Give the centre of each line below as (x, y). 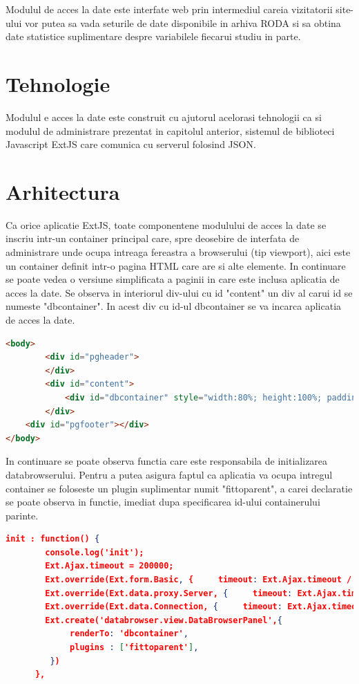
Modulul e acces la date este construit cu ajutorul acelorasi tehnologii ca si (164, 117)
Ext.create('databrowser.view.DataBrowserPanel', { (164, 620)
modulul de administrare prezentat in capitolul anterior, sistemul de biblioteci (170, 130)
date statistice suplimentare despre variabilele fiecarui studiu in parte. (153, 36)
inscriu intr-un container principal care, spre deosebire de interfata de (153, 238)
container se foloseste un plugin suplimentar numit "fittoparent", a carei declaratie (179, 488)
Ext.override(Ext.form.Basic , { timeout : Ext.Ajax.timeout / (198, 580)
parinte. (22, 515)
